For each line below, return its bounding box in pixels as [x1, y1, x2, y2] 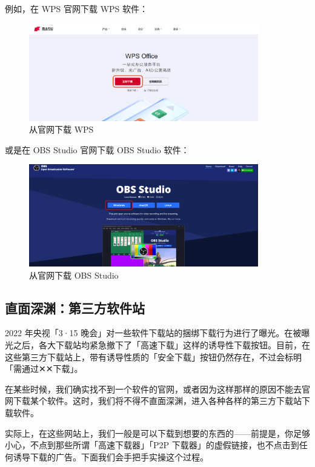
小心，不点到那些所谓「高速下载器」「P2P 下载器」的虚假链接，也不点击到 [5, 439, 299, 451]
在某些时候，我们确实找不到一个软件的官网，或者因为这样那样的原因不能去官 [5, 382, 310, 395]
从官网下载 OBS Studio [29, 268, 119, 281]
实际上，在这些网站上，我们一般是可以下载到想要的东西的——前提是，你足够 [5, 426, 310, 439]
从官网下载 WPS [29, 123, 94, 136]
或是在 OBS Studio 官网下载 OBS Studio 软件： [5, 143, 190, 156]
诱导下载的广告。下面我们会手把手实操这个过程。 [13, 450, 208, 463]
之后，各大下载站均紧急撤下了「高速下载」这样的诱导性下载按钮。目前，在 [13, 339, 310, 351]
